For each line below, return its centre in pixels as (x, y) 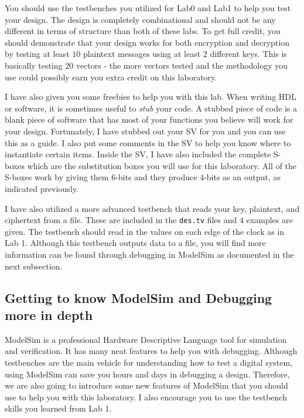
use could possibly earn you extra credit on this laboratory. (111, 77)
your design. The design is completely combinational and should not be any (140, 19)
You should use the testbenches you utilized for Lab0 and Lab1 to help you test (148, 8)
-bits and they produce (156, 177)
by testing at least (37, 54)
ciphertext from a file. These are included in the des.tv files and (121, 220)
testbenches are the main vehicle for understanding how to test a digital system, (148, 362)
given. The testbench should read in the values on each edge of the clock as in (145, 231)
